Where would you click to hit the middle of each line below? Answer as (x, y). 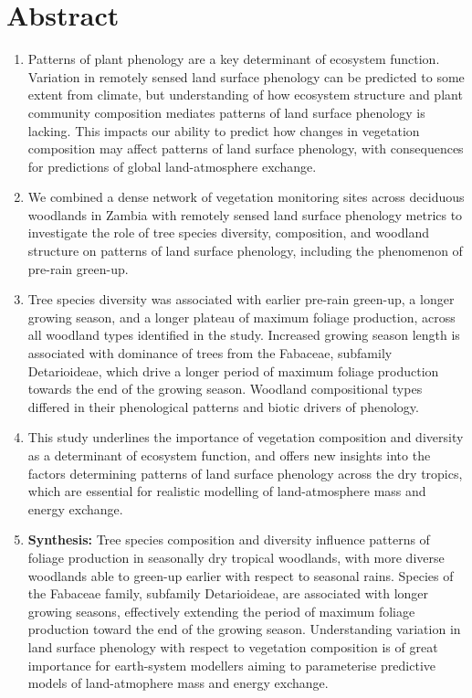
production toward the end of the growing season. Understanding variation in (244, 629)
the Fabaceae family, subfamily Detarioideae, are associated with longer (228, 593)
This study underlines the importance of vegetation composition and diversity (246, 437)
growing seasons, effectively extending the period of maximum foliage (221, 611)
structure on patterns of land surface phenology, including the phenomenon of (245, 251)
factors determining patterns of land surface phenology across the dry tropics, (245, 473)
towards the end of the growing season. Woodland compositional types (225, 389)
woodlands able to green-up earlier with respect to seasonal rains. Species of (241, 575)
